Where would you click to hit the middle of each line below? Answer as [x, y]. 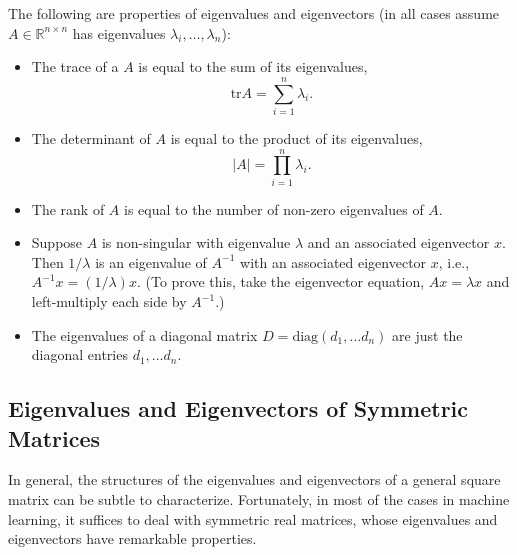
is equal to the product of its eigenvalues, [296, 137]
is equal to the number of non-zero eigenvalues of [274, 208]
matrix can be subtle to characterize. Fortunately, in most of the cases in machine [259, 498]
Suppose [57, 242]
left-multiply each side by [109, 301]
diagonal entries [79, 354]
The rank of [68, 208]
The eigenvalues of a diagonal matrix [144, 334]
